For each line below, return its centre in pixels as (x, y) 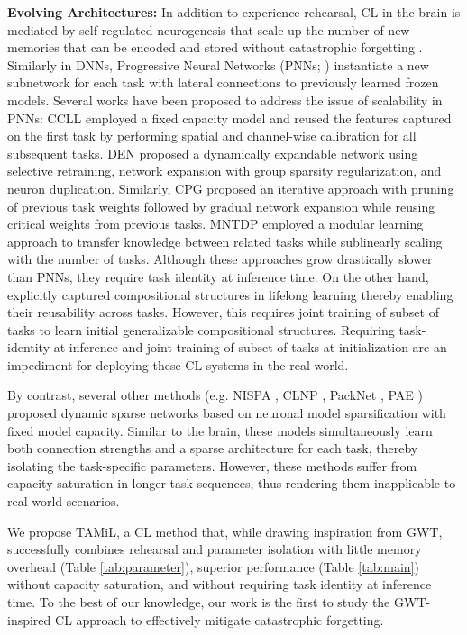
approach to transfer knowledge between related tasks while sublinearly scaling (225, 241)
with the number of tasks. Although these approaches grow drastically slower (220, 259)
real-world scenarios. (64, 501)
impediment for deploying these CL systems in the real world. (178, 364)
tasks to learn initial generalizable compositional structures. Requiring (201, 329)
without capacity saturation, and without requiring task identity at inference (220, 584)
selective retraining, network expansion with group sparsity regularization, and (224, 171)
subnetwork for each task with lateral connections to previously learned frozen (223, 82)
